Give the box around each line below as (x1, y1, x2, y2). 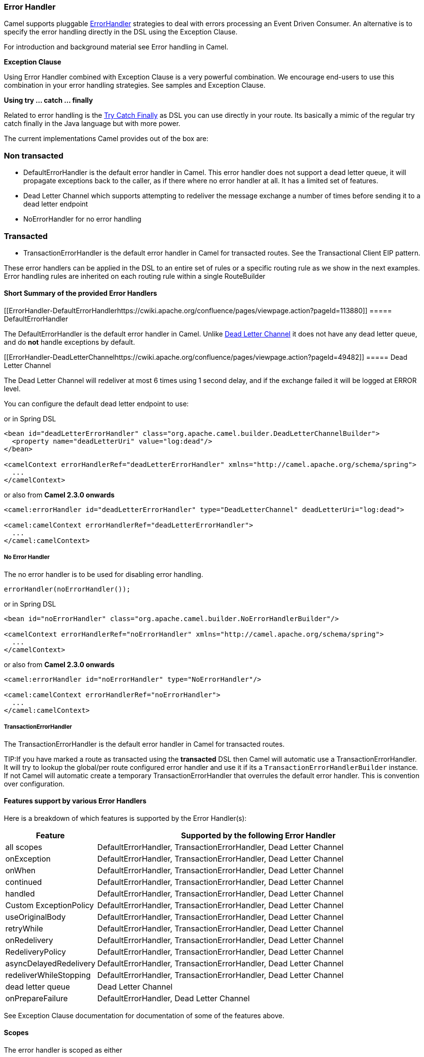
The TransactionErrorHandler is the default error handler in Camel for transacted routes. (4, 739, 285, 748)
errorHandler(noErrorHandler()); (4, 585, 131, 593)
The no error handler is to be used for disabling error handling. (4, 570, 204, 578)
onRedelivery (5, 935, 53, 945)
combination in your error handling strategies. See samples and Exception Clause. (4, 81, 266, 90)
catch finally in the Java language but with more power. (4, 119, 181, 128)
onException (5, 853, 51, 864)
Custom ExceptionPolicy (5, 900, 94, 910)
